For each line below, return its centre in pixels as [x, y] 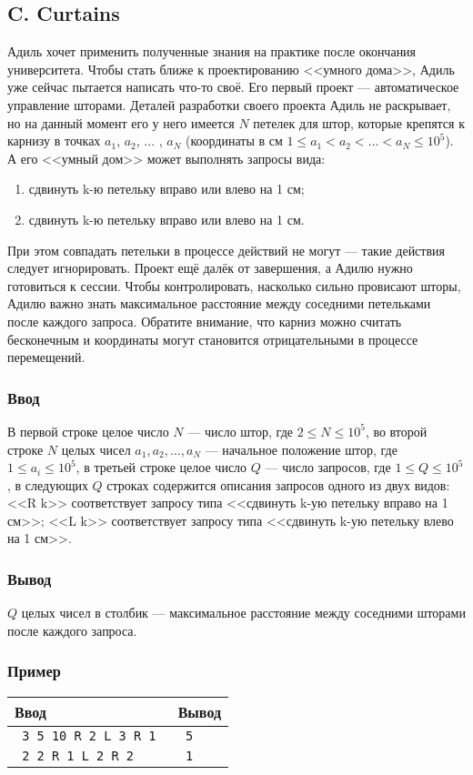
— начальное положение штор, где [301, 449]
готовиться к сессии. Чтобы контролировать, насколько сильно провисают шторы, [234, 285]
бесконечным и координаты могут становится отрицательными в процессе [213, 339]
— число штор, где [240, 431]
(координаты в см [234, 141]
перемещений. [46, 357]
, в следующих [48, 484]
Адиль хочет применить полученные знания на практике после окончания [212, 51]
